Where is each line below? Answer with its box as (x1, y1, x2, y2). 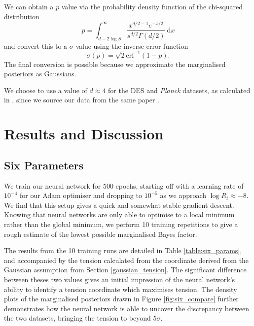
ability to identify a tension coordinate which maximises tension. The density (4, 284, 237, 294)
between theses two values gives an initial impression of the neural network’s (4, 274, 235, 284)
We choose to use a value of (4, 85, 87, 95)
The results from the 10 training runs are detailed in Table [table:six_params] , (4, 245, 242, 256)
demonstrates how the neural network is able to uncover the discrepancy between (4, 303, 250, 313)
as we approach (160, 190, 207, 200)
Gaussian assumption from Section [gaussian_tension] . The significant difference (4, 264, 247, 275)
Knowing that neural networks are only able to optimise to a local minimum (4, 209, 235, 220)
